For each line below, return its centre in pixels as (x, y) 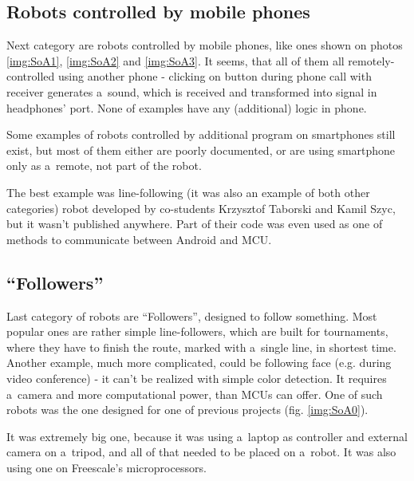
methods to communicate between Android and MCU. (139, 239)
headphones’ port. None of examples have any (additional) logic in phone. (187, 107)
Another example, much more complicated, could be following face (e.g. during (199, 363)
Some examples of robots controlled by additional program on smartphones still (201, 134)
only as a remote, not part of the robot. (104, 166)
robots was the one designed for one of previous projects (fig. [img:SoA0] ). (187, 410)
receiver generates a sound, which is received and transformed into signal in (192, 91)
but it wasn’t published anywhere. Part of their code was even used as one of (195, 224)
